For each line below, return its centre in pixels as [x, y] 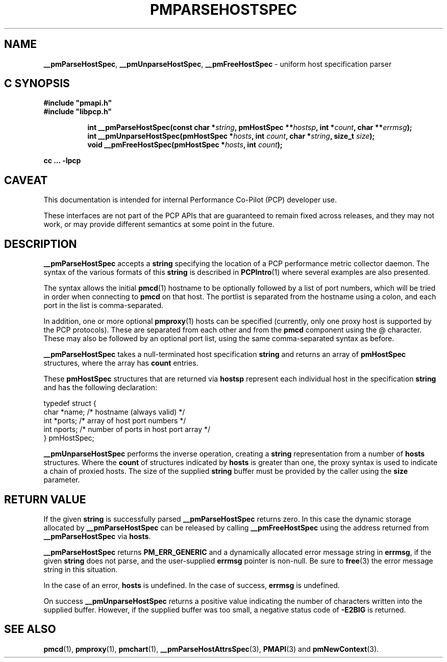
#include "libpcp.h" [78, 112]
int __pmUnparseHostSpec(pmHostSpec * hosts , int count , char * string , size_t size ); [231, 136]
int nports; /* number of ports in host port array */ [127, 429]
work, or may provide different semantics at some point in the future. [159, 224]
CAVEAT [26, 180]
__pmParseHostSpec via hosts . [97, 536]
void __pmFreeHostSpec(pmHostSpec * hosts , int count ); [185, 145]
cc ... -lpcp [62, 161]
